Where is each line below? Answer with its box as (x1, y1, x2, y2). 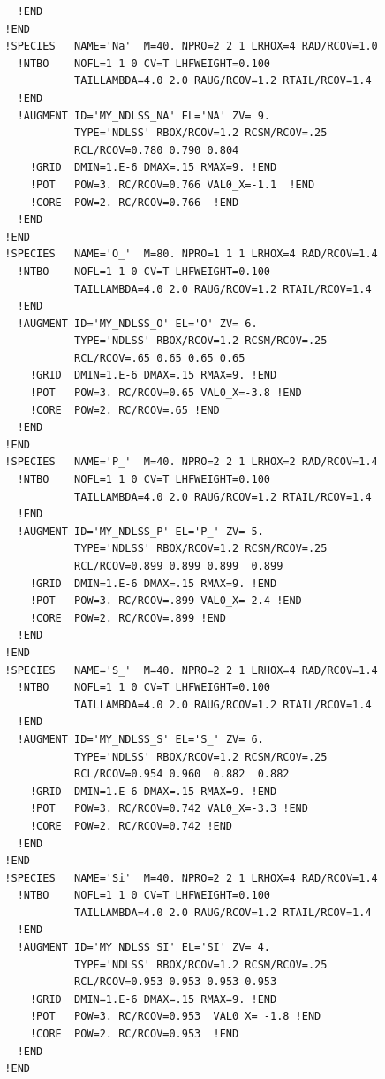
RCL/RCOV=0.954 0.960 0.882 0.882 (74, 768, 290, 781)
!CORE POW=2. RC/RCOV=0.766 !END (29, 195, 239, 209)
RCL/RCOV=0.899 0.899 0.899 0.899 (74, 560, 283, 572)
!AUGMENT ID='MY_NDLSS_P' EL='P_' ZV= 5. (17, 524, 264, 538)
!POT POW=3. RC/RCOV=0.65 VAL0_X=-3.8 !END (29, 386, 302, 400)
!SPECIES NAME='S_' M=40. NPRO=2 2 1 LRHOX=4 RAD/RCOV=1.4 (4, 663, 378, 677)
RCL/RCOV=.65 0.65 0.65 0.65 (74, 351, 245, 364)
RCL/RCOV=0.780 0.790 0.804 (74, 143, 239, 157)
